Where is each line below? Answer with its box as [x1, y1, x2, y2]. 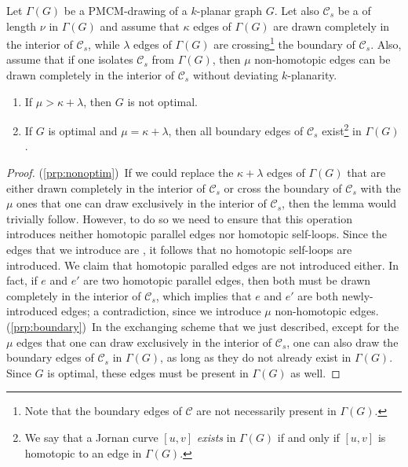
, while [88, 35, 120, 52]
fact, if [6, 272, 38, 289]
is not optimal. [127, 93, 198, 109]
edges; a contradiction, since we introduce [61, 303, 261, 319]
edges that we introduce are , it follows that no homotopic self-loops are [6, 241, 352, 258]
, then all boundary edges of [168, 122, 304, 138]
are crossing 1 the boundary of [213, 34, 355, 52]
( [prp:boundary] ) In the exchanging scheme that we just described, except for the [6, 318, 399, 334]
